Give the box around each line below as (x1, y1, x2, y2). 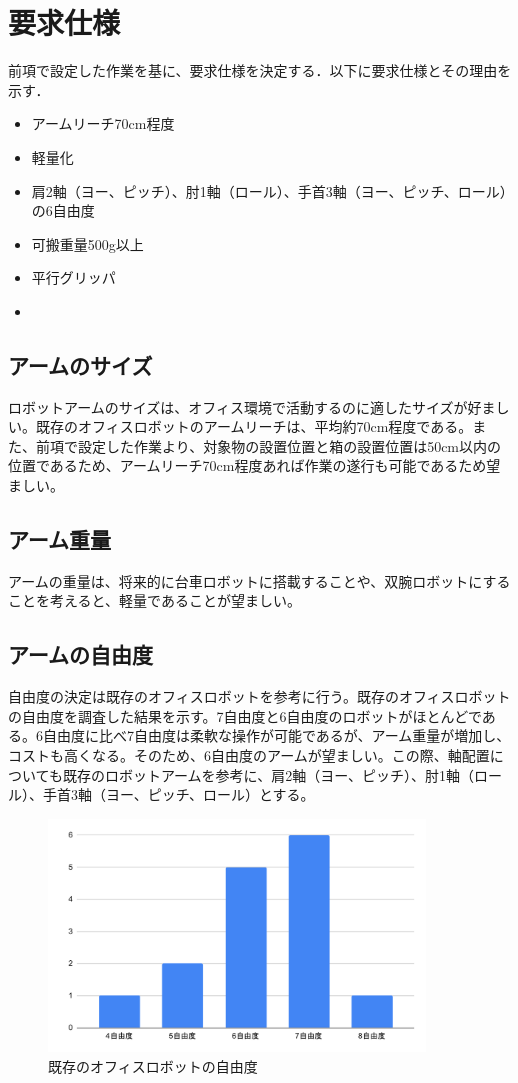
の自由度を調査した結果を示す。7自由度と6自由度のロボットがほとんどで (8, 705, 482, 726)
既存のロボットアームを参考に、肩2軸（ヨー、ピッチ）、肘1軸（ (62, 764, 475, 785)
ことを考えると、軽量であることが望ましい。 (8, 590, 301, 611)
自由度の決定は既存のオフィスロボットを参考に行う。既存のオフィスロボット (8, 686, 511, 707)
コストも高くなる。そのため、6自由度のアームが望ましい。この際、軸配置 (8, 745, 490, 766)
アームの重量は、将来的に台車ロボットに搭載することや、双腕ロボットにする (8, 570, 511, 591)
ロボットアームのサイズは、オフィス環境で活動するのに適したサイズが (8, 396, 468, 417)
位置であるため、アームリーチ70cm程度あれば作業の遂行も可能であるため (8, 455, 487, 476)
